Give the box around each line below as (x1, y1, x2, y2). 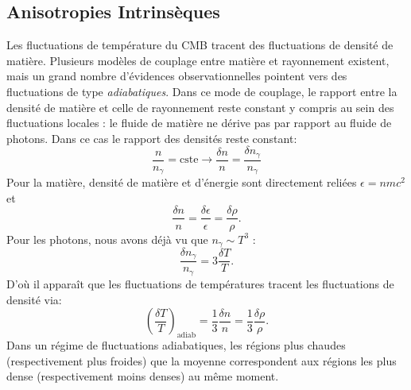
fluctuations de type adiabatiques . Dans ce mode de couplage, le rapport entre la (6, 83, 397, 99)
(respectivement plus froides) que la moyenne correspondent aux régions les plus (6, 352, 397, 369)
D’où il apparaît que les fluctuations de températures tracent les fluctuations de (6, 275, 394, 292)
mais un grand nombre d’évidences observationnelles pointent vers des (6, 68, 347, 84)
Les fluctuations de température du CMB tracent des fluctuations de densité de (6, 37, 394, 53)
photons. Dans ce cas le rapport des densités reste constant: (6, 129, 297, 146)
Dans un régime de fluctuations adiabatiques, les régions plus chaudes (6, 336, 346, 353)
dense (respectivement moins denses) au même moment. (6, 368, 279, 384)
